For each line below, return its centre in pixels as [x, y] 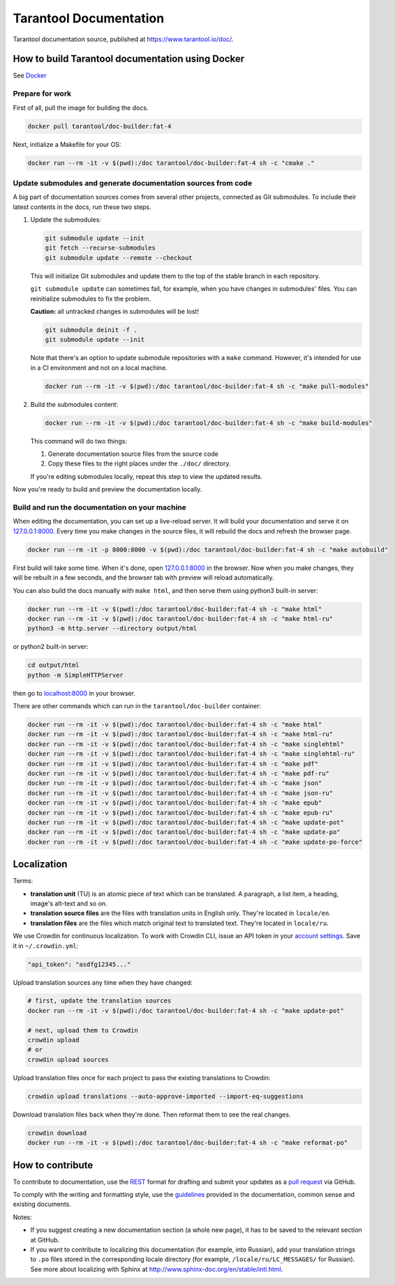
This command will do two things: [79, 441]
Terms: [23, 881]
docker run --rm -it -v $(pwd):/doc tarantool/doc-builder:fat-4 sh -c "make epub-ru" [180, 812]
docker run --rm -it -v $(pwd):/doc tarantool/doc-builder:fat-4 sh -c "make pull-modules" [207, 386]
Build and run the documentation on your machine [99, 507]
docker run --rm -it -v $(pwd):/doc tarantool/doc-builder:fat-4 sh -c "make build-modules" [209, 423]
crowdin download [57, 1133]
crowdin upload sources [68, 1060]
